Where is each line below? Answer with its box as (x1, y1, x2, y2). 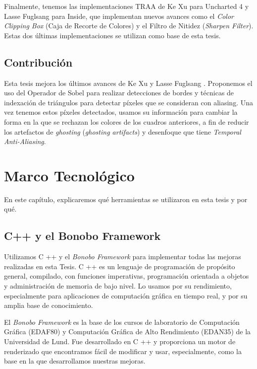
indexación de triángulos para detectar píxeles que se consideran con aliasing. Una (4, 97, 253, 107)
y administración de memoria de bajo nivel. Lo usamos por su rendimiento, (4, 281, 232, 291)
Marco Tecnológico (4, 165, 135, 185)
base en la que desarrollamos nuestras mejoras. (4, 356, 146, 366)
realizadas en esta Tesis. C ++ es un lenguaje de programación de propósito (4, 261, 235, 271)
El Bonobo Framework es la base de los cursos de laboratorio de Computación (4, 316, 240, 327)
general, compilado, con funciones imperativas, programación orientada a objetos (4, 271, 249, 281)
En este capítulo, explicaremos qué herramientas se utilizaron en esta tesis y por (4, 194, 248, 204)
